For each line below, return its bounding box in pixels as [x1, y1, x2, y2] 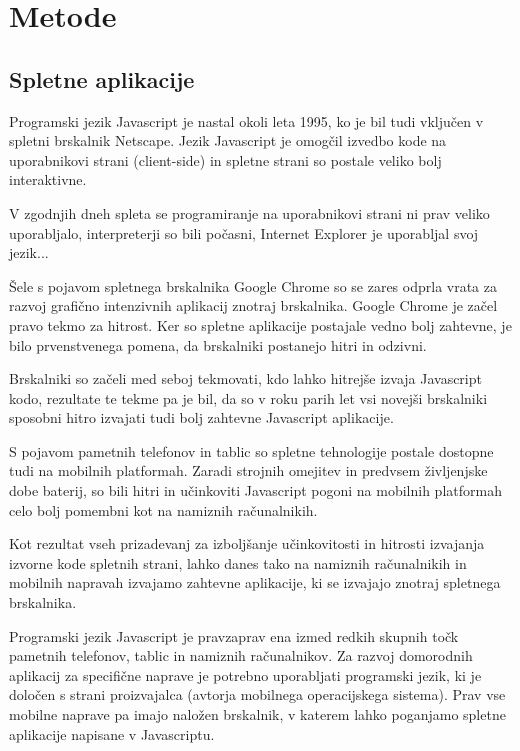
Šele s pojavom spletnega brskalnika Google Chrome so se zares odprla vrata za [9, 275, 497, 296]
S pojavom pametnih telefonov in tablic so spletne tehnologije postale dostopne [9, 440, 494, 461]
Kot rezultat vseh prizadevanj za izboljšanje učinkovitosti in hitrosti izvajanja [9, 533, 485, 554]
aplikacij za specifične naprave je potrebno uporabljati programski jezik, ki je [9, 664, 482, 685]
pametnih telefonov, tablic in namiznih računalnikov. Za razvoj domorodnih [9, 645, 473, 666]
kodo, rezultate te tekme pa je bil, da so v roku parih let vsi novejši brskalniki [9, 387, 488, 408]
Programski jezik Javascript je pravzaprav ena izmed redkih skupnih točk [9, 625, 459, 646]
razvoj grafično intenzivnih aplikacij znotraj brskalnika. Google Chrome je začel [9, 295, 498, 316]
